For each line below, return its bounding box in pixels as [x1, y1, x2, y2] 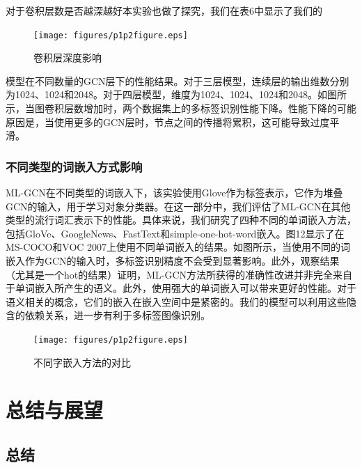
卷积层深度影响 [33, 50, 102, 65]
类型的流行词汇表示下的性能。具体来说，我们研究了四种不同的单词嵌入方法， [6, 212, 356, 227]
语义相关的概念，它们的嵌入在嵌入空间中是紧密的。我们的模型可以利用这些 [6, 294, 347, 309]
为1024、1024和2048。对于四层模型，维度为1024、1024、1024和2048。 [6, 87, 317, 102]
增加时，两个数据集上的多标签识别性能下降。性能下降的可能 [83, 101, 356, 116]
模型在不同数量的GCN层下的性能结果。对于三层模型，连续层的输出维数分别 [6, 73, 349, 88]
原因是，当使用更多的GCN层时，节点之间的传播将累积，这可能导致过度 [6, 114, 330, 129]
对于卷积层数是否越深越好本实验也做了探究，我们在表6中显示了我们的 [6, 3, 322, 17]
